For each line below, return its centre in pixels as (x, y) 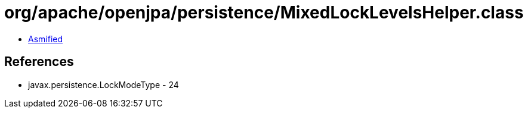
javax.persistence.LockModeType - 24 (104, 84)
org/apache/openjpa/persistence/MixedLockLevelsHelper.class (264, 12)
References (39, 62)
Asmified (46, 39)
